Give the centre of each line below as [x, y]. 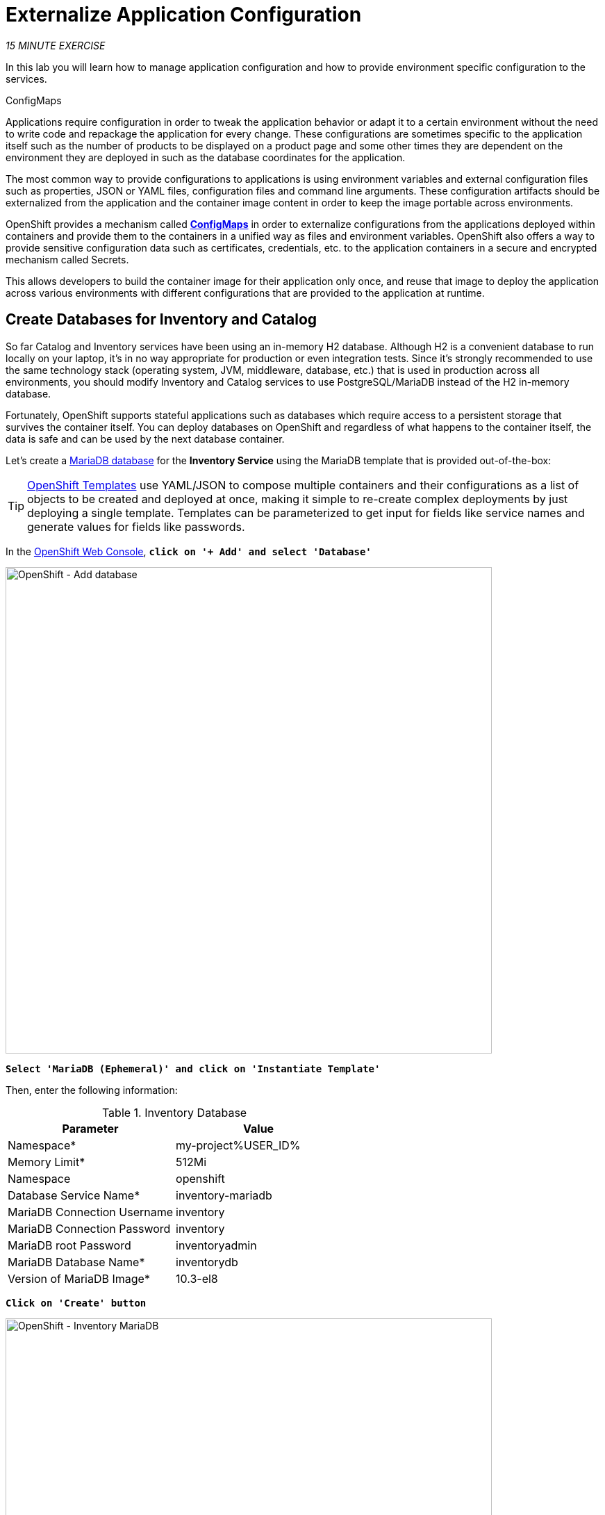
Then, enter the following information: [92, 1090]
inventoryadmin [216, 1245]
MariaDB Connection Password [89, 1228]
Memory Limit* [47, 1162]
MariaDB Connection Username [91, 1212]
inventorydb [207, 1262]
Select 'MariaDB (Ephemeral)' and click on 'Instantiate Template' [193, 1068]
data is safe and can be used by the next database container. [145, 439]
